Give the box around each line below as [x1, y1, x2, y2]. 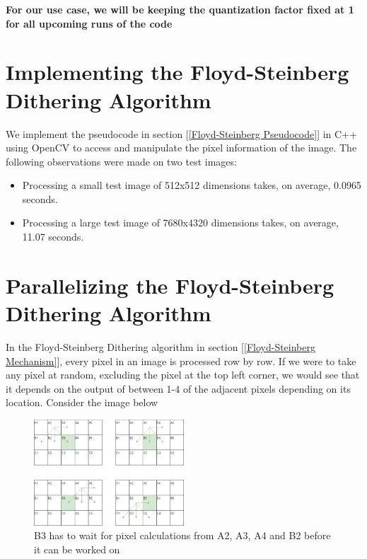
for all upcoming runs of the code [6, 16, 173, 30]
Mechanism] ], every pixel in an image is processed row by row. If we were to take [6, 353, 356, 368]
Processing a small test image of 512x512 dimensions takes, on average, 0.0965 [22, 178, 361, 192]
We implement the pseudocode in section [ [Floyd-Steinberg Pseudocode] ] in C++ [6, 126, 357, 141]
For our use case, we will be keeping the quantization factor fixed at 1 [6, 2, 354, 16]
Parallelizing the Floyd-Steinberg [6, 270, 334, 299]
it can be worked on [34, 542, 120, 557]
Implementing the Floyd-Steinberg [6, 57, 349, 86]
